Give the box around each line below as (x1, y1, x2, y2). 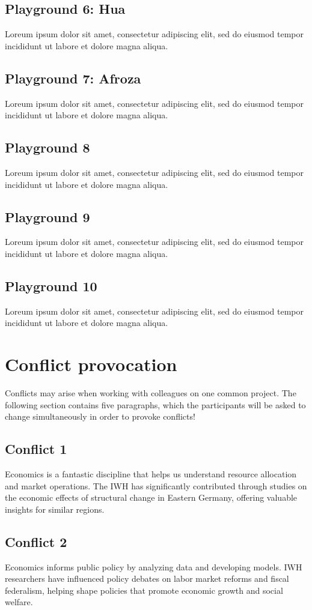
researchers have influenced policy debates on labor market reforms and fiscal (5, 572, 289, 585)
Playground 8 (5, 138, 90, 157)
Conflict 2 (5, 532, 67, 551)
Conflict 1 (5, 439, 67, 458)
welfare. (5, 596, 33, 608)
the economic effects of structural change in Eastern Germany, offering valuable (5, 491, 298, 504)
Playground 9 (5, 207, 90, 226)
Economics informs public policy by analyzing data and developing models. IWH (5, 560, 302, 573)
